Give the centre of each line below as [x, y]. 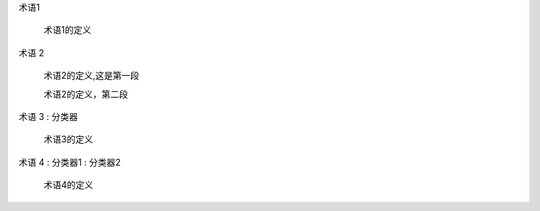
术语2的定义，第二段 [86, 94]
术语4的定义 [68, 185]
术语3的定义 [68, 139]
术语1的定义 [67, 30]
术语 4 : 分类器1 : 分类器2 [70, 162]
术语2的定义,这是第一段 [91, 76]
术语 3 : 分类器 [48, 116]
